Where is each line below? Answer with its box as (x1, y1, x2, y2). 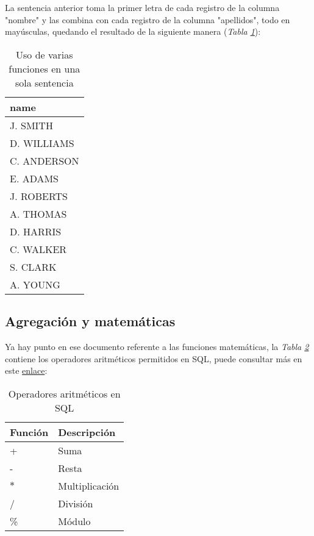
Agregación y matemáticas (5, 312, 176, 331)
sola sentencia (15, 75, 74, 90)
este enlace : (5, 364, 48, 377)
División (58, 496, 93, 510)
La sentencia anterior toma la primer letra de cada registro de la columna (5, 1, 280, 13)
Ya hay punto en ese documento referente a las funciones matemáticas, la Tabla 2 (5, 340, 309, 352)
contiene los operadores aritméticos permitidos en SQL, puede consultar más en (5, 352, 302, 365)
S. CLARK (10, 259, 57, 274)
